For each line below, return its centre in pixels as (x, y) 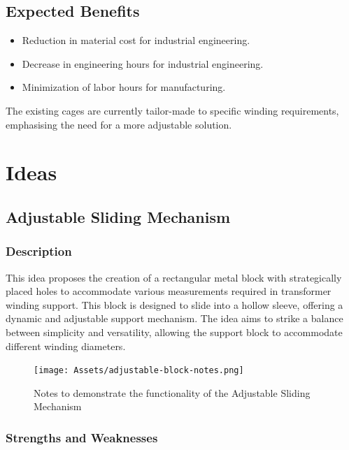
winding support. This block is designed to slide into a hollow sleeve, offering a (174, 304)
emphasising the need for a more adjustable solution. (119, 124)
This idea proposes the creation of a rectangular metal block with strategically (174, 277)
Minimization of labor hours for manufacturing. (124, 87)
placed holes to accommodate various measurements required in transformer (169, 291)
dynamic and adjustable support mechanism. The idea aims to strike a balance (174, 318)
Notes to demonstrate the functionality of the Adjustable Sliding (172, 392)
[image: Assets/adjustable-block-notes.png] (139, 371)
